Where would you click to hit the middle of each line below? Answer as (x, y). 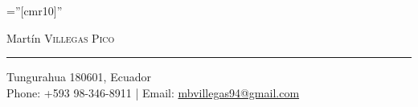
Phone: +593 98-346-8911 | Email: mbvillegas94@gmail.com (153, 92)
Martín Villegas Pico (61, 37)
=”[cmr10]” (35, 10)
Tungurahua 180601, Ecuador (79, 77)
